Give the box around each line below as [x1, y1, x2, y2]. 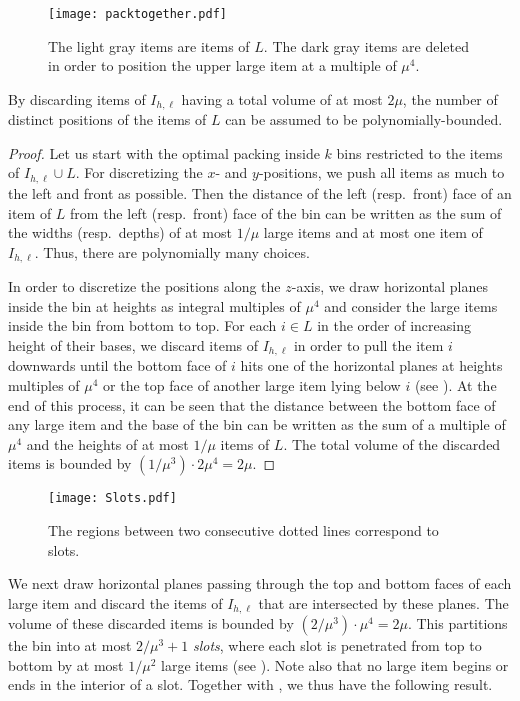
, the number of [402, 88, 498, 109]
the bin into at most [8, 635, 132, 656]
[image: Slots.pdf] [48, 491, 177, 506]
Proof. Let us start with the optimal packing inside [8, 142, 320, 163]
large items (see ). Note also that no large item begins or [161, 654, 509, 675]
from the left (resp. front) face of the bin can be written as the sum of [70, 202, 502, 223]
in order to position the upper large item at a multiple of [48, 55, 397, 76]
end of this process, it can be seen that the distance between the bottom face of [8, 394, 496, 415]
